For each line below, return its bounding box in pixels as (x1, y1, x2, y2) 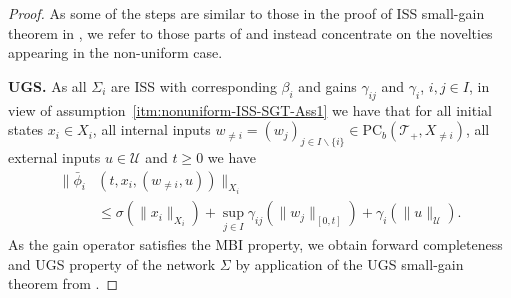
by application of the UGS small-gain (235, 253, 464, 274)
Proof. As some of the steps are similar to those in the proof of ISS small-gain (8, 3, 485, 23)
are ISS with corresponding (111, 75, 277, 96)
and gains (298, 75, 357, 96)
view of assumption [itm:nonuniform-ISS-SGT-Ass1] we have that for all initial (8, 99, 492, 120)
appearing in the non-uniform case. (8, 42, 223, 63)
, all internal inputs (92, 119, 211, 140)
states (8, 119, 44, 140)
